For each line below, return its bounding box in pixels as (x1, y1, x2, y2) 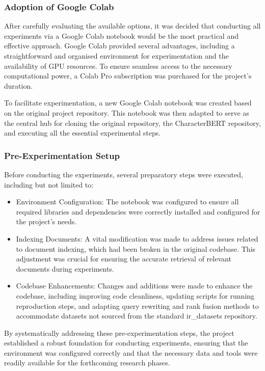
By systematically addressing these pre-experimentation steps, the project (4, 327, 234, 338)
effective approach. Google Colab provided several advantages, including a (4, 40, 235, 51)
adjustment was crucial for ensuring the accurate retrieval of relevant (16, 253, 231, 264)
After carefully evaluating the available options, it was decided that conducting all (4, 20, 261, 31)
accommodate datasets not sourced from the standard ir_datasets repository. (16, 310, 257, 321)
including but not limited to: (4, 179, 94, 190)
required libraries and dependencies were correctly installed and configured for (16, 206, 260, 217)
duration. (4, 80, 33, 91)
